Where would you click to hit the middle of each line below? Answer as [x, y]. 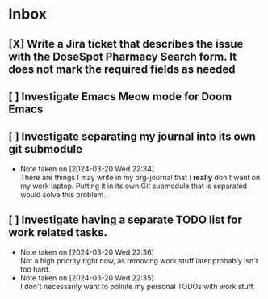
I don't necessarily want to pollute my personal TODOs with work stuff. [138, 286]
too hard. [35, 269]
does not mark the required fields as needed [122, 69]
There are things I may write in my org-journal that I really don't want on [140, 177]
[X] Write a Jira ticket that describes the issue [126, 44]
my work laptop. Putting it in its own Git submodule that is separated [134, 186]
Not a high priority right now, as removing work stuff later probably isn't [139, 260]
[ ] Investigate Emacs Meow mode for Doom [120, 97]
